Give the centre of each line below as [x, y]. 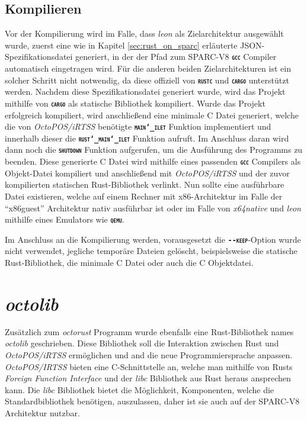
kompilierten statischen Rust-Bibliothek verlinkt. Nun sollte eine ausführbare [145, 184]
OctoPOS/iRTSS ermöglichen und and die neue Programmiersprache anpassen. [149, 354]
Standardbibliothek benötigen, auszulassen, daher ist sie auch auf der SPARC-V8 [152, 401]
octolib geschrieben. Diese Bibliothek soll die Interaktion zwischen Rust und [142, 343]
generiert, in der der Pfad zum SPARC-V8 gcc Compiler [176, 57]
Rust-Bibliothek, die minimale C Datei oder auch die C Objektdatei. [129, 263]
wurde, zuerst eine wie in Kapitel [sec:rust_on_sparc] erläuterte [121, 45]
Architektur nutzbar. [42, 412]
